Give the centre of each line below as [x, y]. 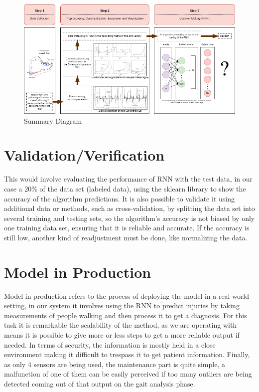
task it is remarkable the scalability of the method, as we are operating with [121, 325]
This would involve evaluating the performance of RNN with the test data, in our [129, 179]
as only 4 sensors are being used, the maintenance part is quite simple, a [115, 364]
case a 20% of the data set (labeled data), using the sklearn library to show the [125, 189]
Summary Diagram [53, 120]
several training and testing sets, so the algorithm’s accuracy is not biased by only [129, 218]
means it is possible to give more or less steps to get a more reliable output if [122, 335]
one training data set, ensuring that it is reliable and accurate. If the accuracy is [127, 228]
